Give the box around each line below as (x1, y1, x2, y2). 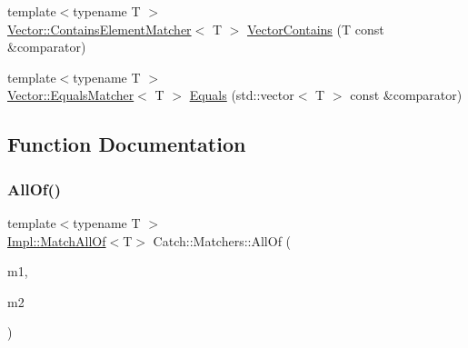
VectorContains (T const (247, 19, 384, 38)
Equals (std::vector (189, 85, 294, 104)
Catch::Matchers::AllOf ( (153, 231, 292, 250)
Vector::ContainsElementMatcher (7, 19, 192, 38)
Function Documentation (7, 130, 246, 158)
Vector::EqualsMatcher (7, 85, 134, 104)
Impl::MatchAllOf (7, 231, 106, 250)
